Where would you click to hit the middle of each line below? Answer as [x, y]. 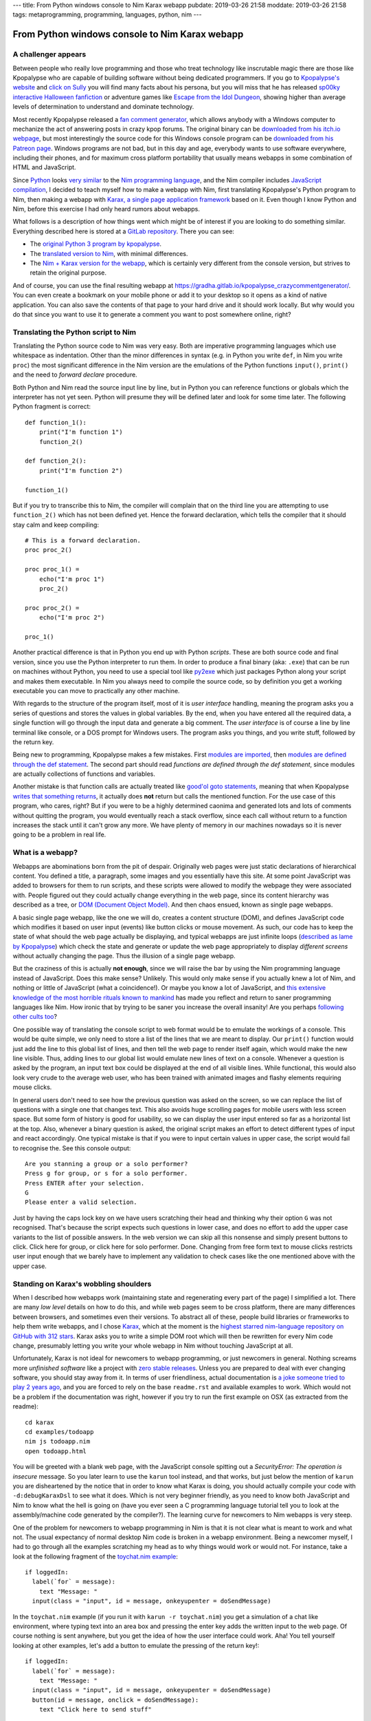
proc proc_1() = [52, 569]
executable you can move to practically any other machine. [96, 690]
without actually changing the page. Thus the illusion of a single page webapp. [124, 956]
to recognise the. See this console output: [72, 1148]
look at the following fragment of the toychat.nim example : [95, 1556]
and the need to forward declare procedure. [75, 374]
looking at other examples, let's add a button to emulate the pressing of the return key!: [136, 1645]
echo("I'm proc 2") [72, 617]
